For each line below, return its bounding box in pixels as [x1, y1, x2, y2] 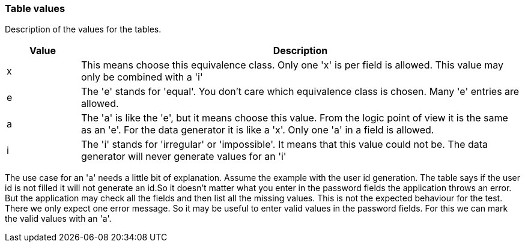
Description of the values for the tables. [5, 24, 162, 35]
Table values [5, 2, 65, 14]
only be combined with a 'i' [80, 71, 203, 84]
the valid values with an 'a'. [5, 213, 112, 224]
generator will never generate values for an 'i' [80, 150, 287, 163]
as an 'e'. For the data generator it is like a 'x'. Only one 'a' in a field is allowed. [80, 124, 434, 136]
